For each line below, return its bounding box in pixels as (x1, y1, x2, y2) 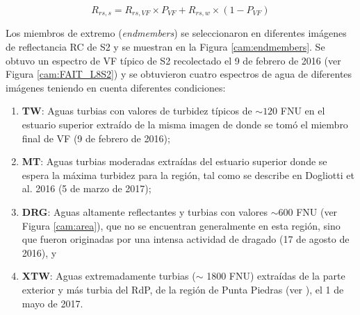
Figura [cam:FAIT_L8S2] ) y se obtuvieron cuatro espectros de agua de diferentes (6, 67, 352, 81)
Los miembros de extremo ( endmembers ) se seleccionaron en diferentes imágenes (6, 26, 347, 40)
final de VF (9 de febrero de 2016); (22, 130, 170, 145)
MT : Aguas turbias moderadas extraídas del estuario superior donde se (22, 154, 327, 169)
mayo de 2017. (22, 296, 83, 310)
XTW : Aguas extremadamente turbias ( (22, 269, 196, 283)
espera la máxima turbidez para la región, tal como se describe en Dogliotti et (22, 167, 354, 182)
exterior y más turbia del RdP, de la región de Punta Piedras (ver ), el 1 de (22, 282, 344, 296)
